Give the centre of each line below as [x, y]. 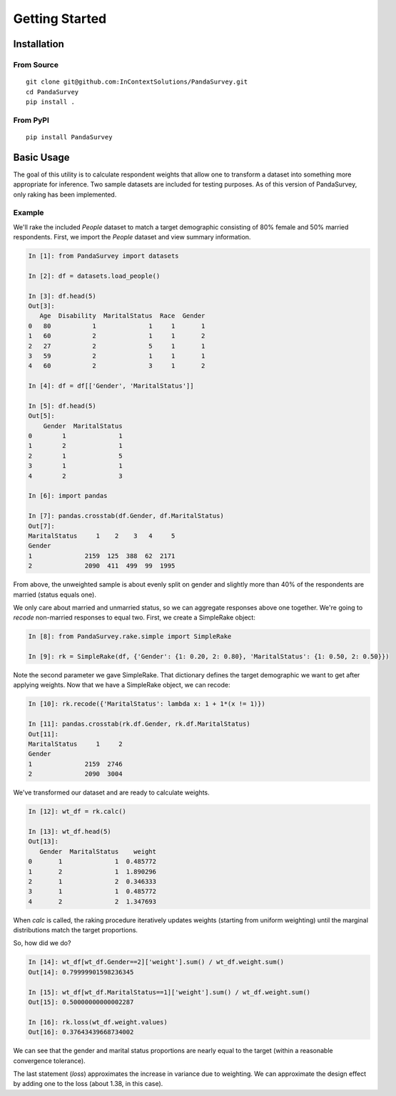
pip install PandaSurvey [69, 137]
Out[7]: [41, 526]
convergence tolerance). [49, 1060]
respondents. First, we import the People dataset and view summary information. [132, 237]
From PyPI [31, 120]
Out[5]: [41, 416]
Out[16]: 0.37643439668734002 [81, 1032]
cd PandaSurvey [52, 92]
